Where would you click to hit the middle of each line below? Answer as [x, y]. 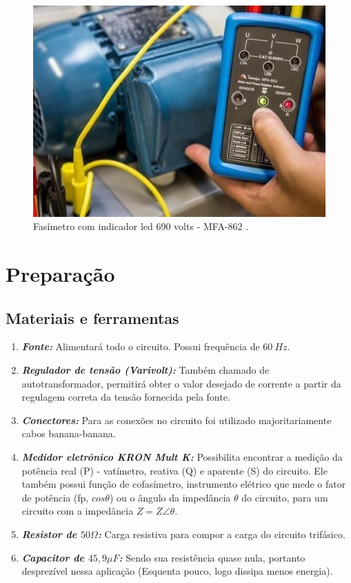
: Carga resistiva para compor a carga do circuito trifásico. [221, 534]
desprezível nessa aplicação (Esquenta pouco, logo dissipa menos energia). [177, 571]
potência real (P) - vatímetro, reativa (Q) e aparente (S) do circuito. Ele [174, 470]
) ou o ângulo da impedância [170, 497]
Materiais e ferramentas [92, 317]
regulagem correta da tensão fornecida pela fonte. [126, 397]
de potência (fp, [55, 497]
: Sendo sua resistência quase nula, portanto [212, 557]
